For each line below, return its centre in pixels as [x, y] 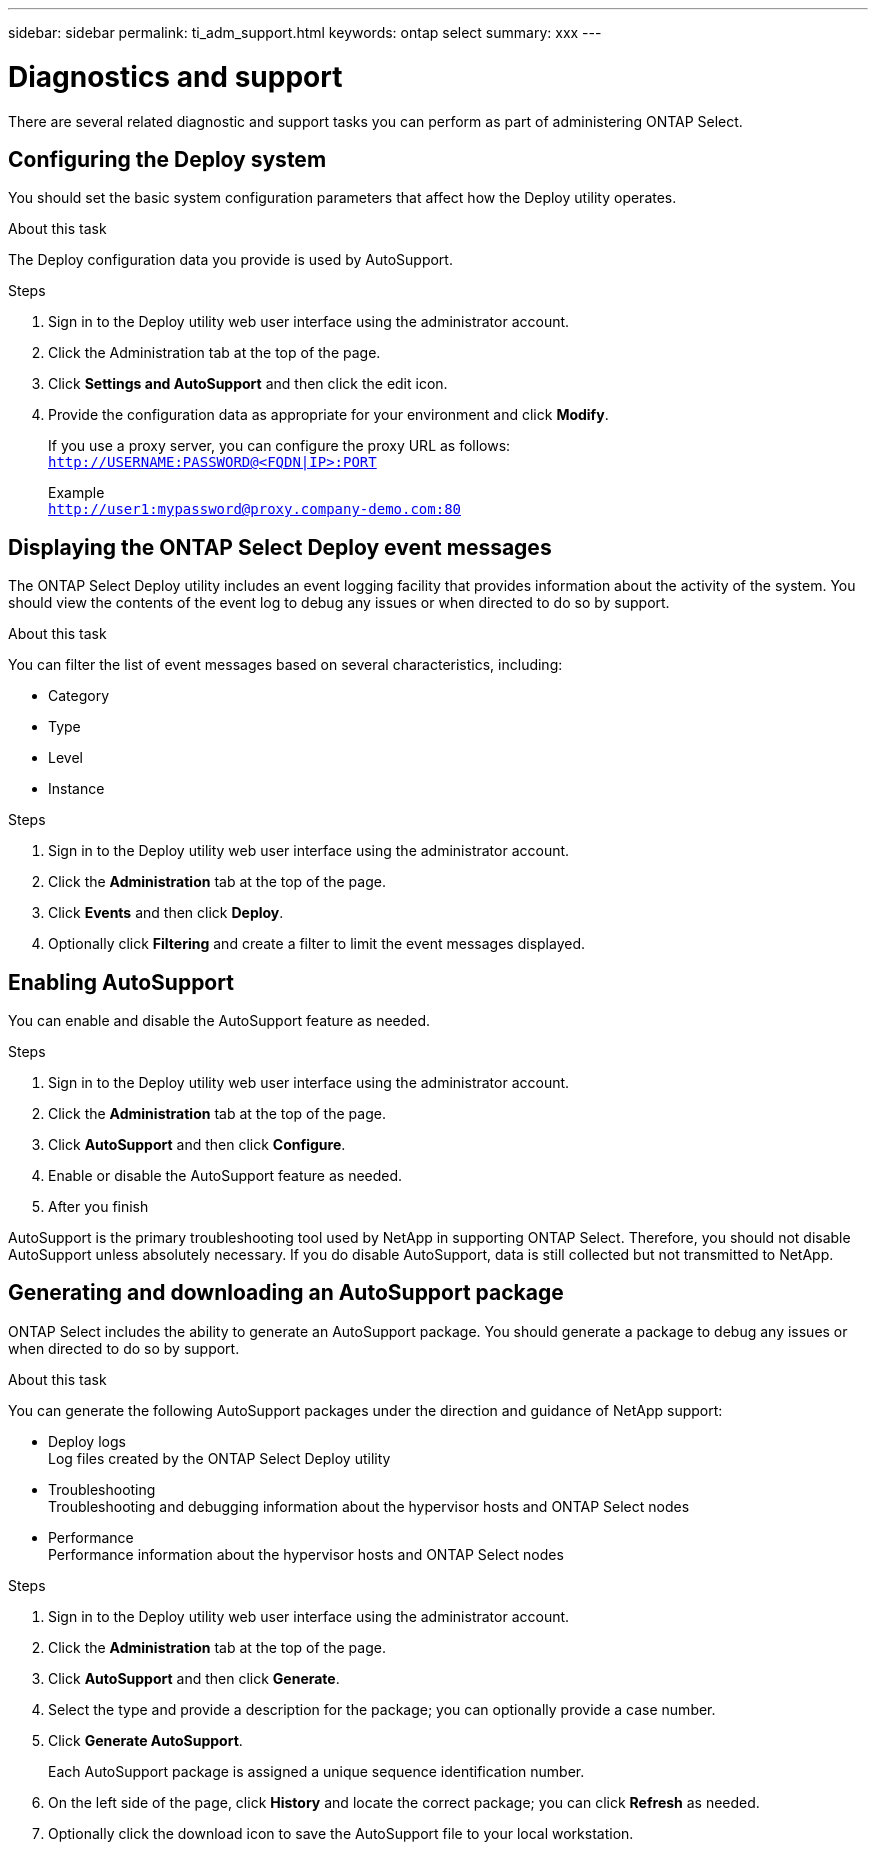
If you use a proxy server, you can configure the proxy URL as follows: [279, 446]
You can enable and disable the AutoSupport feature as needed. [219, 1021]
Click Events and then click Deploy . [166, 913]
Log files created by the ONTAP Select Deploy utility [219, 1458]
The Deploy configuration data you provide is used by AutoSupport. [230, 260]
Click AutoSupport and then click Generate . [194, 1678]
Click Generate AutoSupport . [145, 1740]
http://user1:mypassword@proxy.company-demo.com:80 [255, 509]
